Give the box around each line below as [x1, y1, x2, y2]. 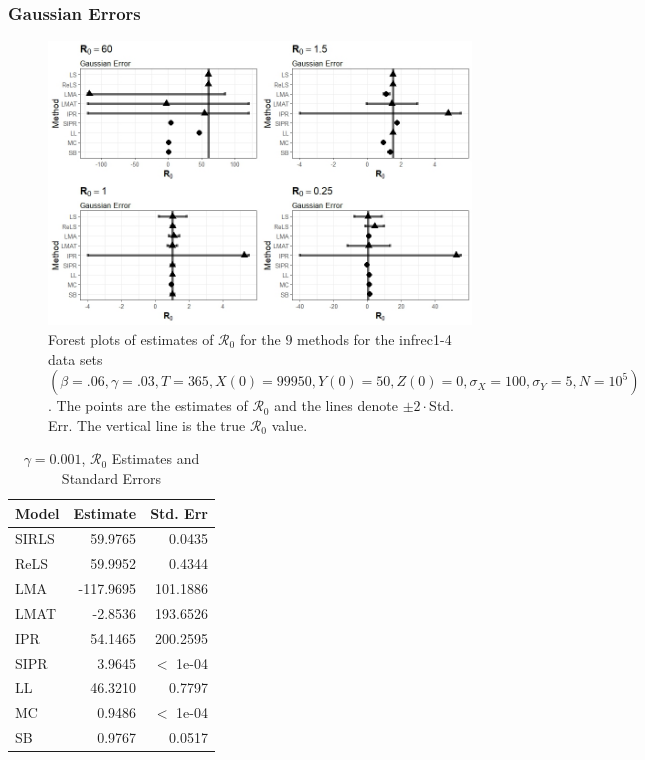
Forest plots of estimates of [48, 329, 214, 349]
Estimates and [111, 448, 200, 469]
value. [271, 414, 308, 435]
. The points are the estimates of [48, 395, 248, 416]
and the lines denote [274, 395, 398, 416]
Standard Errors [61, 467, 162, 488]
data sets [48, 348, 103, 369]
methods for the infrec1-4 [297, 329, 452, 349]
